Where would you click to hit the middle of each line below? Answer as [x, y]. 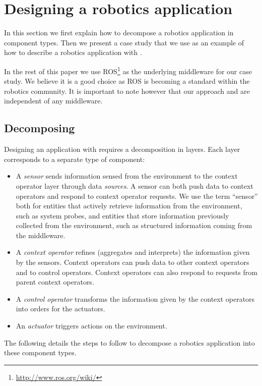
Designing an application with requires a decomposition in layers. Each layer [122, 149]
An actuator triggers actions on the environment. [91, 326]
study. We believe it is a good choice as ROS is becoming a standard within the [127, 81]
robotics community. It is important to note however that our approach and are [127, 91]
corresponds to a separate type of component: [75, 159]
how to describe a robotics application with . [73, 52]
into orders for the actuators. [60, 309]
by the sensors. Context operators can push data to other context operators [133, 262]
